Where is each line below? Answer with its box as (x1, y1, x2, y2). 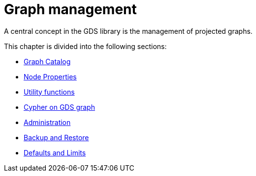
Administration (24, 118, 71, 126)
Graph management (4, 1, 137, 18)
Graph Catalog (24, 57, 71, 66)
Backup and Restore (24, 133, 89, 142)
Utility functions (24, 87, 75, 96)
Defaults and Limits (24, 148, 86, 157)
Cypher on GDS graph (24, 102, 95, 111)
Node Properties (24, 72, 77, 81)
